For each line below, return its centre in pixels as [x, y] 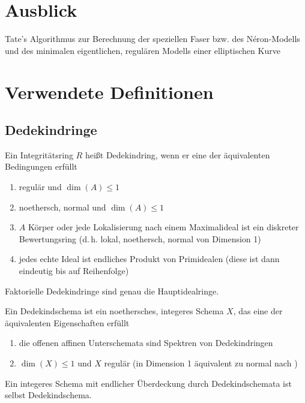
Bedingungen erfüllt [41, 166]
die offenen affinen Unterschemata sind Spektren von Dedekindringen [146, 343]
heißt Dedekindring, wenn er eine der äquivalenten [177, 154]
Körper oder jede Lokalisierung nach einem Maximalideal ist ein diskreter [163, 227]
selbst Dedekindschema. [48, 395]
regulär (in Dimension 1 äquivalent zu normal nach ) [201, 363]
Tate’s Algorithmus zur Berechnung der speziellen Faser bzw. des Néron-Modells [152, 39]
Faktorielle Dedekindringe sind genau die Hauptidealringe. [112, 291]
